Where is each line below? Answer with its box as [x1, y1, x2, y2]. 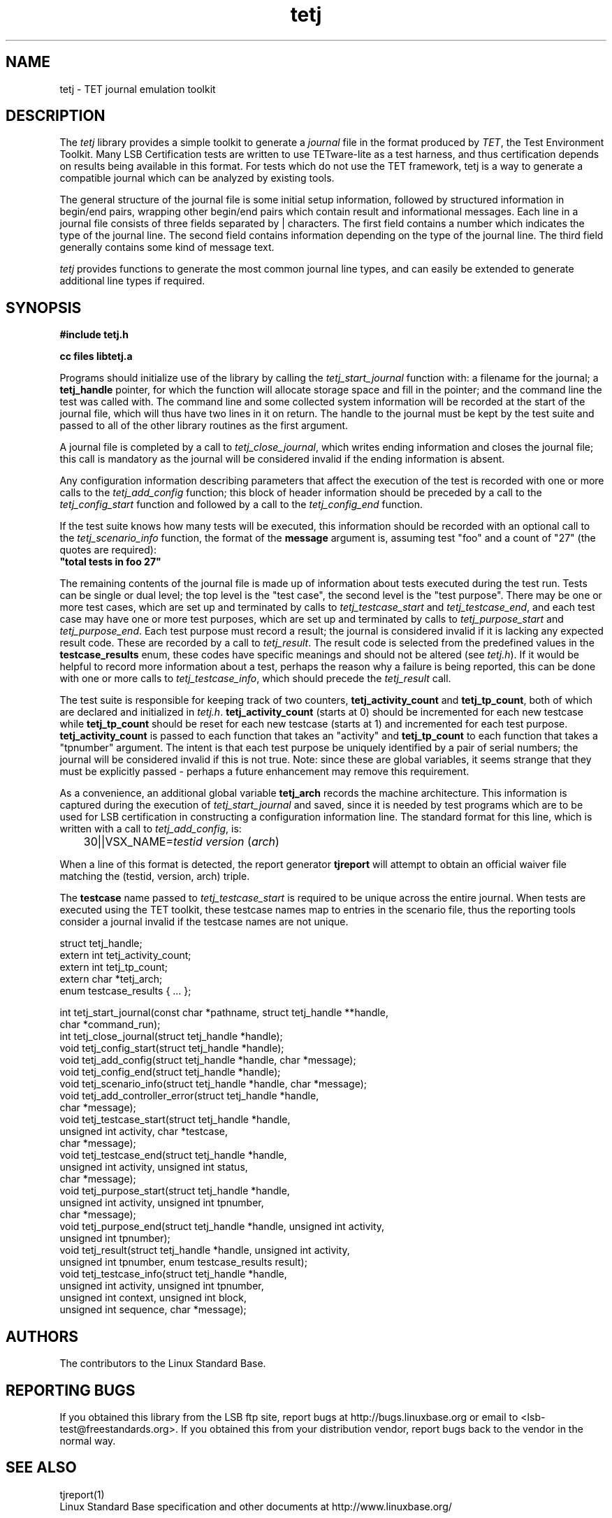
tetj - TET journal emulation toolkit [59, 82, 216, 95]
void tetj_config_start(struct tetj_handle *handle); [59, 1042, 284, 1055]
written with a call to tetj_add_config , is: [59, 823, 242, 835]
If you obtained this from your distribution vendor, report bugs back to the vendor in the [180, 1422, 583, 1435]
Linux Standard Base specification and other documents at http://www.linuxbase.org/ [59, 1500, 452, 1512]
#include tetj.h [59, 328, 129, 341]
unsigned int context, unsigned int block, [59, 1292, 247, 1304]
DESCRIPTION [6, 107, 105, 125]
